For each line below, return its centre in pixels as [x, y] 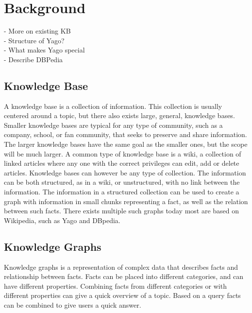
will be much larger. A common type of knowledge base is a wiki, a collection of [123, 153]
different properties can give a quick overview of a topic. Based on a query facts [122, 295]
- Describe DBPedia [34, 59]
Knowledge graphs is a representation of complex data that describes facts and [121, 267]
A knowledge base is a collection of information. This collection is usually [113, 106]
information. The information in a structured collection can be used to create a [122, 192]
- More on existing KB [37, 31]
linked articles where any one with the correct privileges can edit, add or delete [122, 163]
